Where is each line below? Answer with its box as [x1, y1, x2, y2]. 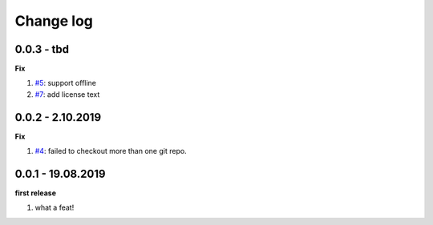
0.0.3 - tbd [14, 42, 70, 56]
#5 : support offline [34, 78, 96, 88]
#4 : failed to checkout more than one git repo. [34, 147, 188, 156]
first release [14, 188, 56, 198]
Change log [14, 12, 94, 30]
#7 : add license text [34, 89, 100, 99]
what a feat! [34, 203, 75, 212]
